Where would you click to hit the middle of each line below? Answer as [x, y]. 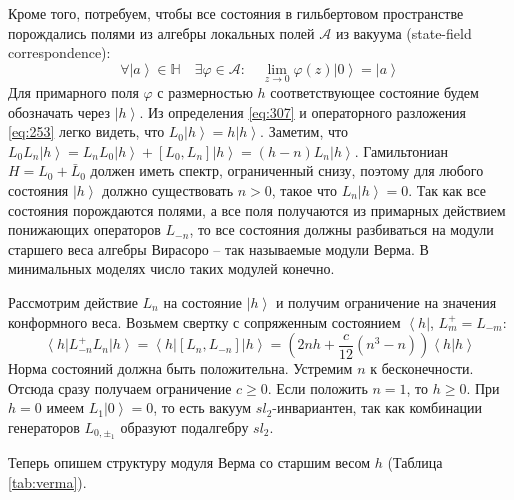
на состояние [202, 301]
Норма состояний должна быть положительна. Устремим [180, 368]
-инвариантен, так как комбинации [377, 407]
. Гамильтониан [401, 150]
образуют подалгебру [184, 426]
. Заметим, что [304, 131]
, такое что [304, 189]
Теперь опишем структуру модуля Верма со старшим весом [189, 462]
